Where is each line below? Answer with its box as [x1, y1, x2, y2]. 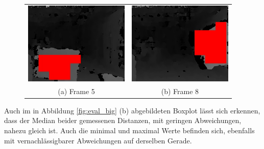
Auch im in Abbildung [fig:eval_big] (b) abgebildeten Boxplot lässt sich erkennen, [4, 105, 260, 115]
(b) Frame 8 [161, 85, 199, 96]
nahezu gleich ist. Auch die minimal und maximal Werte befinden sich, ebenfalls [4, 125, 255, 136]
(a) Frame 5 [58, 85, 95, 96]
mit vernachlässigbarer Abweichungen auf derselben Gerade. [4, 135, 192, 145]
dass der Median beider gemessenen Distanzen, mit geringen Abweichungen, [4, 115, 242, 126]
